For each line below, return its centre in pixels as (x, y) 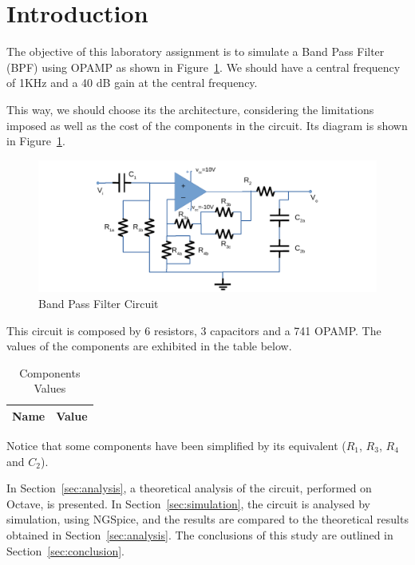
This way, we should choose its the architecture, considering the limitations (190, 109)
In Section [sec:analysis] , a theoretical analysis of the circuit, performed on (189, 488)
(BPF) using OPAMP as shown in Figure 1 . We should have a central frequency (204, 67)
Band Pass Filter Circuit (99, 303)
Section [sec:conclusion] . (65, 550)
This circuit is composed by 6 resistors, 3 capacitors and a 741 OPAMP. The (194, 330)
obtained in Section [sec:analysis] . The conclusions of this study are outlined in (200, 534)
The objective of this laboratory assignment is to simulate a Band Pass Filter (196, 51)
